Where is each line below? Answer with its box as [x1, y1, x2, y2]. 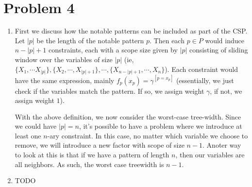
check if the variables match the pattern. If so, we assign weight [15, 85, 204, 96]
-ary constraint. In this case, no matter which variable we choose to [47, 130, 248, 140]
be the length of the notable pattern [36, 35, 144, 45]
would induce [205, 35, 244, 45]
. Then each [150, 35, 185, 45]
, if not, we [210, 85, 242, 96]
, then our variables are [175, 150, 245, 160]
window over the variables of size [15, 54, 113, 64]
